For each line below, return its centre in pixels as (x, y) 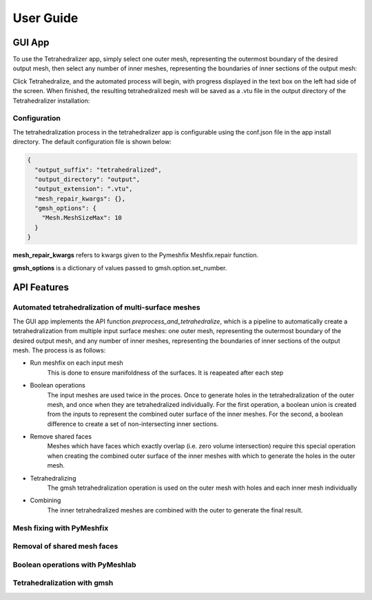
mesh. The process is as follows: (59, 350)
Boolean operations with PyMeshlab (74, 564)
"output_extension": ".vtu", (84, 189)
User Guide (45, 18)
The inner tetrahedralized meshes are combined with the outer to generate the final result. (175, 510)
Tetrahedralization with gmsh (63, 583)
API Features (41, 287)
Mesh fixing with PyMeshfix (61, 528)
